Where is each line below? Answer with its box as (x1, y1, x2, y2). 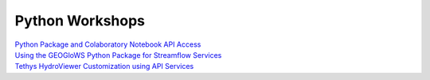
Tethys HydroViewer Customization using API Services (14, 62, 194, 71)
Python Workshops (14, 12, 145, 29)
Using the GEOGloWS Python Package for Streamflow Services (14, 50, 222, 59)
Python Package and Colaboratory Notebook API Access (14, 40, 201, 49)
